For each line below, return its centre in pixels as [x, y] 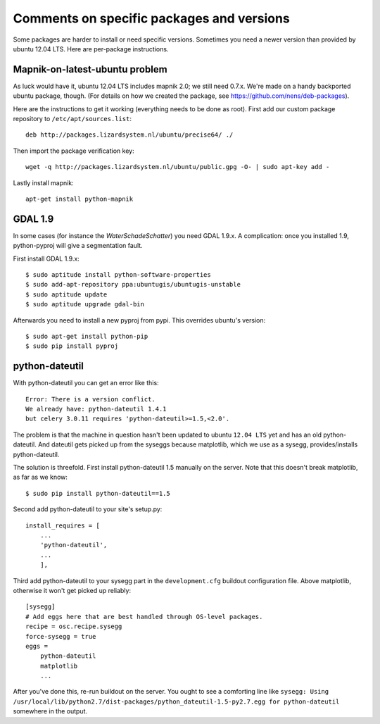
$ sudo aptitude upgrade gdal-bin [85, 304]
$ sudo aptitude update [66, 294]
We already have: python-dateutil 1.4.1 [96, 409]
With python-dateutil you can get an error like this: [86, 383]
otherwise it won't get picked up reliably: [72, 590]
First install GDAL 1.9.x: [46, 258]
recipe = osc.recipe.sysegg [74, 626]
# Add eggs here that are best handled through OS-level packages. [144, 617]
